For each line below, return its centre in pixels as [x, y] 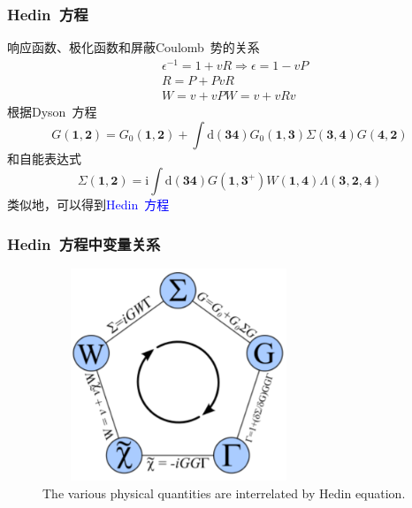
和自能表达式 [44, 158]
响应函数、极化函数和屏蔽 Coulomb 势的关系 [134, 47]
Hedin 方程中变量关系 [84, 243]
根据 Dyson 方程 [52, 111]
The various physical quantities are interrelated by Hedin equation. [224, 493]
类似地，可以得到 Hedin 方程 [88, 205]
